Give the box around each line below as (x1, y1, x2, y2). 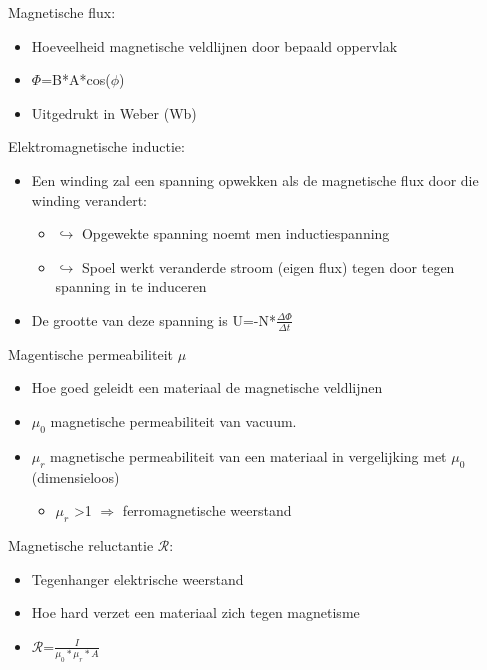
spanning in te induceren (55, 276, 207, 297)
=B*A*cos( (41, 69, 111, 90)
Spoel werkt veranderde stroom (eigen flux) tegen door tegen (81, 256, 455, 277)
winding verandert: (31, 189, 148, 210)
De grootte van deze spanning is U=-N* (31, 309, 276, 330)
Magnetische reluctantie (8, 534, 154, 555)
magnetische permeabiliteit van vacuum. (50, 410, 297, 431)
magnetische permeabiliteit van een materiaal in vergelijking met (50, 445, 447, 466)
